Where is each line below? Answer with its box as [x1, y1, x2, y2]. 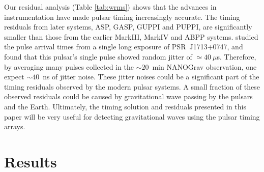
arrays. [4, 121, 25, 132]
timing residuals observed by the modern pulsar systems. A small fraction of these [4, 81, 260, 92]
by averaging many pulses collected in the [4, 61, 134, 72]
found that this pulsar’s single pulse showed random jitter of [4, 51, 192, 62]
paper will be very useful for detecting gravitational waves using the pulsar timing [4, 111, 260, 122]
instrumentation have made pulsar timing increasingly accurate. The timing [4, 11, 240, 22]
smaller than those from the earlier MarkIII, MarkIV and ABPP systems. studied [4, 31, 258, 42]
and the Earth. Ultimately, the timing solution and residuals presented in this [4, 101, 246, 111]
